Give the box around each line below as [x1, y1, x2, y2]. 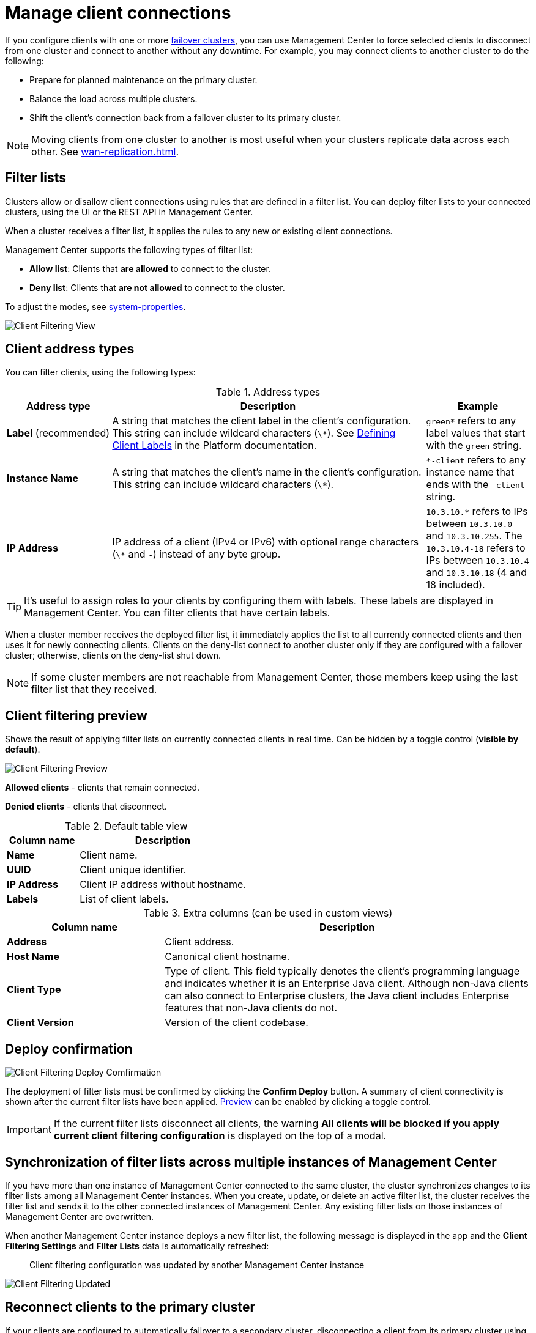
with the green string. [426, 439, 522, 452]
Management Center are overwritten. [5, 1211, 154, 1222]
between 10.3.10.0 [426, 517, 513, 530]
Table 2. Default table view [65, 820, 188, 833]
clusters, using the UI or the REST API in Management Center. [5, 206, 253, 217]
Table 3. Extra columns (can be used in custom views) [143, 907, 393, 920]
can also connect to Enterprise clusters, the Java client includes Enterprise [165, 989, 510, 1002]
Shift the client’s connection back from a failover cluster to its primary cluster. [29, 112, 341, 123]
